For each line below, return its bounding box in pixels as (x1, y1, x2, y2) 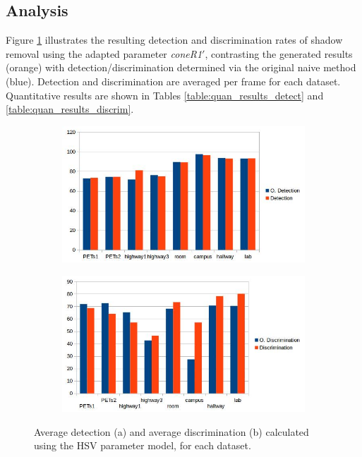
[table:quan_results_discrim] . (6, 102, 134, 116)
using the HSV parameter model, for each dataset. (34, 438, 251, 453)
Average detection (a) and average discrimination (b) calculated (34, 424, 309, 439)
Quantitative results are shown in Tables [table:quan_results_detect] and (6, 87, 324, 102)
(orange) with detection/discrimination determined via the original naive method (6, 60, 356, 75)
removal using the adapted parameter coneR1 (6, 46, 203, 61)
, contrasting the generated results (205, 46, 353, 61)
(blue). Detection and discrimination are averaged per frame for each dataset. (6, 73, 341, 88)
